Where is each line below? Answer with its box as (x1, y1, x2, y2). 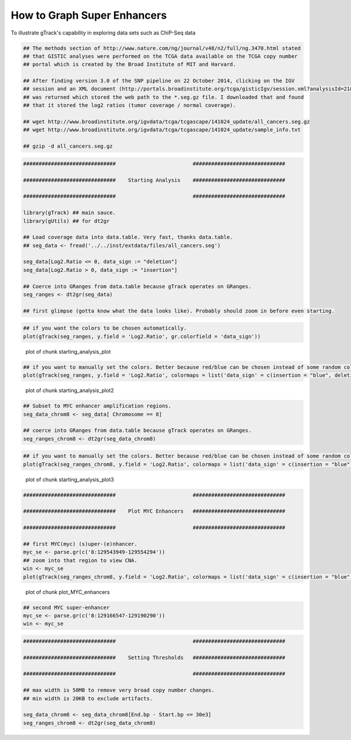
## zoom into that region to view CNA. (23, 557, 137, 563)
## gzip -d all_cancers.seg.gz (23, 143, 113, 150)
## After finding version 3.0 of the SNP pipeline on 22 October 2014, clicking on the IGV (23, 78, 295, 84)
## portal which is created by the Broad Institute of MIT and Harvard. (23, 61, 236, 68)
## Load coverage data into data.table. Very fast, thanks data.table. (23, 234, 233, 241)
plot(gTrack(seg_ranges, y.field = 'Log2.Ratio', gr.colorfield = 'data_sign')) (23, 333, 261, 340)
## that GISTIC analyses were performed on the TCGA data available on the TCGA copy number (23, 53, 298, 60)
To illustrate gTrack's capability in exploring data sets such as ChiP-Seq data (11, 29, 196, 36)
